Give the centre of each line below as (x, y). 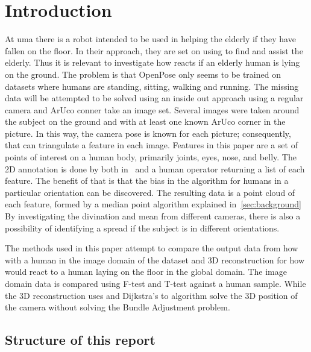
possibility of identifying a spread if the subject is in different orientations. (142, 228)
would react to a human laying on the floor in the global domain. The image (146, 272)
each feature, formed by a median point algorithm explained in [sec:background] (153, 204)
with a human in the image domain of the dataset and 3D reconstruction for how (155, 259)
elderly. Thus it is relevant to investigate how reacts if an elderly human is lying (152, 62)
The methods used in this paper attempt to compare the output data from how (152, 248)
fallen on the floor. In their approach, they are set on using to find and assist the (154, 50)
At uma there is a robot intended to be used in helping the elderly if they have (150, 39)
